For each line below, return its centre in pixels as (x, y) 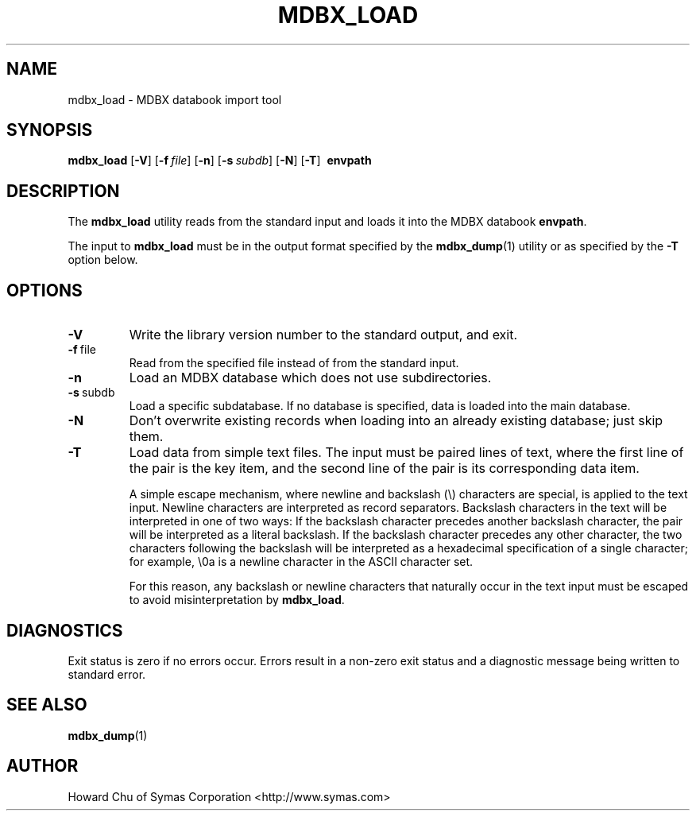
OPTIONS (44, 290)
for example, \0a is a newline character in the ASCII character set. (301, 562)
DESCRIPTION (63, 191)
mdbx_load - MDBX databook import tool (175, 99)
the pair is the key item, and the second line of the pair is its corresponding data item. (384, 469)
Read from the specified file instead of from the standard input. (294, 363)
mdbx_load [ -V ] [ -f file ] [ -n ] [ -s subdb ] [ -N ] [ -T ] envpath (220, 161)
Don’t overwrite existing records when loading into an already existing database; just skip (396, 421)
